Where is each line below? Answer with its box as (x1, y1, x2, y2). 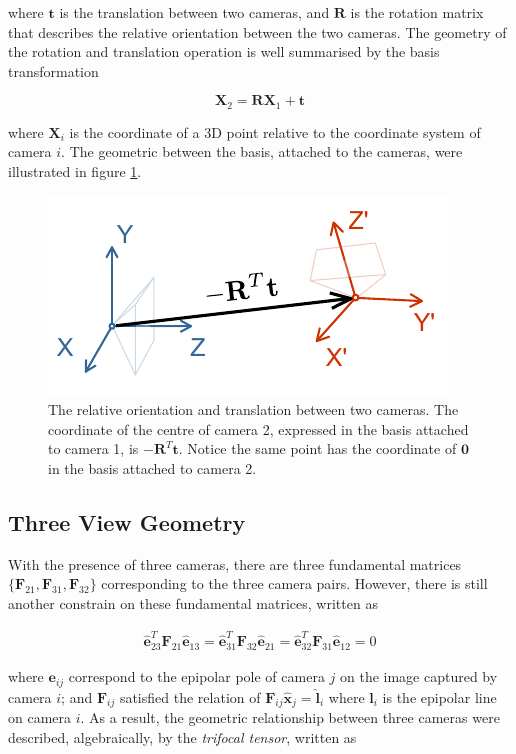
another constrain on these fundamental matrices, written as (8, 592, 378, 613)
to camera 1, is (48, 438, 139, 459)
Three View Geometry (8, 506, 246, 537)
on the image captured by (339, 666, 498, 687)
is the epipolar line (382, 686, 497, 707)
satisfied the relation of (119, 686, 261, 707)
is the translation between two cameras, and (59, 2, 330, 22)
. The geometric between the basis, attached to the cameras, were (61, 141, 463, 162)
